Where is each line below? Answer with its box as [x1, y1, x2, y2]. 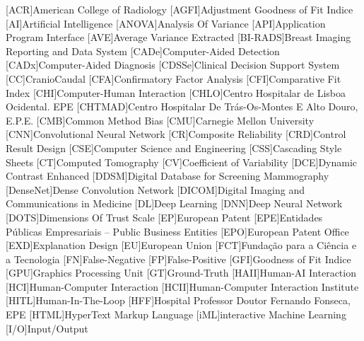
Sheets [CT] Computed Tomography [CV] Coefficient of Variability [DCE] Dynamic [6, 154, 358, 169]
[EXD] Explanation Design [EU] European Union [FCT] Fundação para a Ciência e [6, 238, 357, 253]
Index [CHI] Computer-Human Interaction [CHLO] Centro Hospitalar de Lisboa [6, 85, 346, 100]
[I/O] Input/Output [6, 320, 88, 335]
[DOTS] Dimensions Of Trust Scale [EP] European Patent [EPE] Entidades [6, 209, 323, 224]
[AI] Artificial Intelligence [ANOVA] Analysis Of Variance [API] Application [6, 16, 326, 30]
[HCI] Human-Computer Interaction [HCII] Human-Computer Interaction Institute [6, 279, 359, 294]
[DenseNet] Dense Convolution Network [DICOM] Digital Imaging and [6, 182, 305, 197]
